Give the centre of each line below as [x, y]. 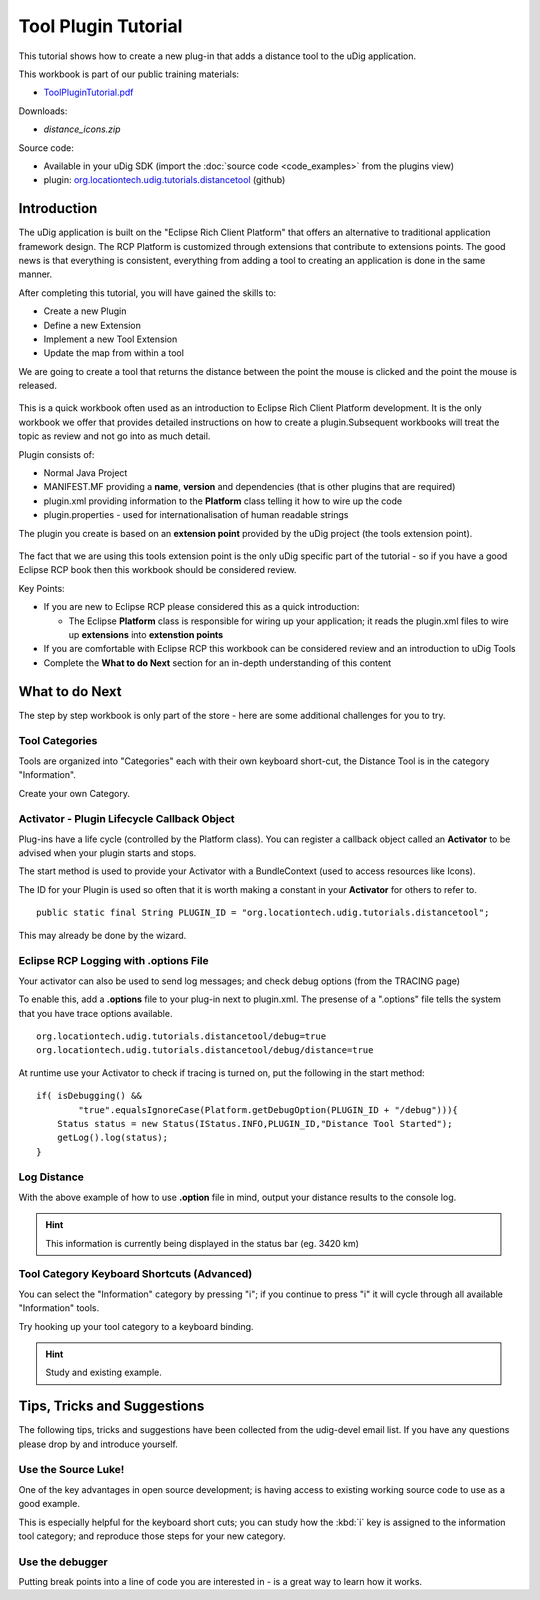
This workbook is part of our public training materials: [129, 74]
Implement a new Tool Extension [110, 339]
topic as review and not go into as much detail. [114, 436]
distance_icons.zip [82, 129]
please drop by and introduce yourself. [98, 1444]
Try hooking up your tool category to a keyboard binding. [136, 1326]
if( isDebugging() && [89, 1096]
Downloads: [43, 111]
